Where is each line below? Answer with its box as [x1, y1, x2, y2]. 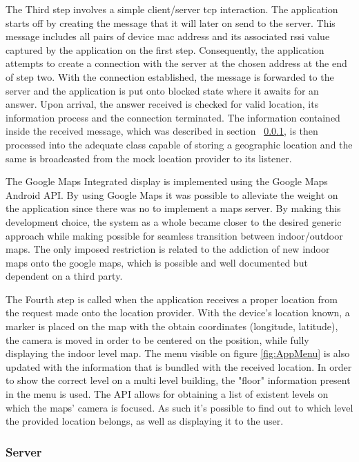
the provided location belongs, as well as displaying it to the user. [6, 414, 284, 428]
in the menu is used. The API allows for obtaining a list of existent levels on [6, 387, 329, 401]
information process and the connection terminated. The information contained [6, 110, 340, 124]
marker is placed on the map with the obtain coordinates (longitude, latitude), [6, 319, 338, 334]
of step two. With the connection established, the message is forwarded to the [6, 69, 334, 84]
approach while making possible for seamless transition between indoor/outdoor [6, 228, 343, 242]
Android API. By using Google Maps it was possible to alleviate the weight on [6, 187, 338, 202]
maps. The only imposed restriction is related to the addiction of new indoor [6, 242, 330, 256]
